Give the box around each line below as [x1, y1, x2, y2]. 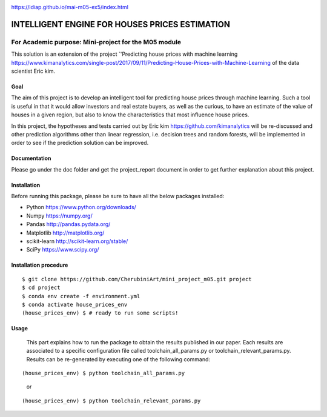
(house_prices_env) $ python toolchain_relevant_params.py [22, 397, 201, 404]
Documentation [11, 155, 51, 162]
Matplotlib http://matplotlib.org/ [26, 229, 105, 236]
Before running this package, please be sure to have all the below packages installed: [11, 193, 225, 200]
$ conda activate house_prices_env [22, 301, 128, 308]
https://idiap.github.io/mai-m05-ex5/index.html [11, 4, 128, 10]
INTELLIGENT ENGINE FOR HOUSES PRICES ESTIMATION [11, 19, 230, 30]
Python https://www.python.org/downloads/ [26, 204, 136, 211]
